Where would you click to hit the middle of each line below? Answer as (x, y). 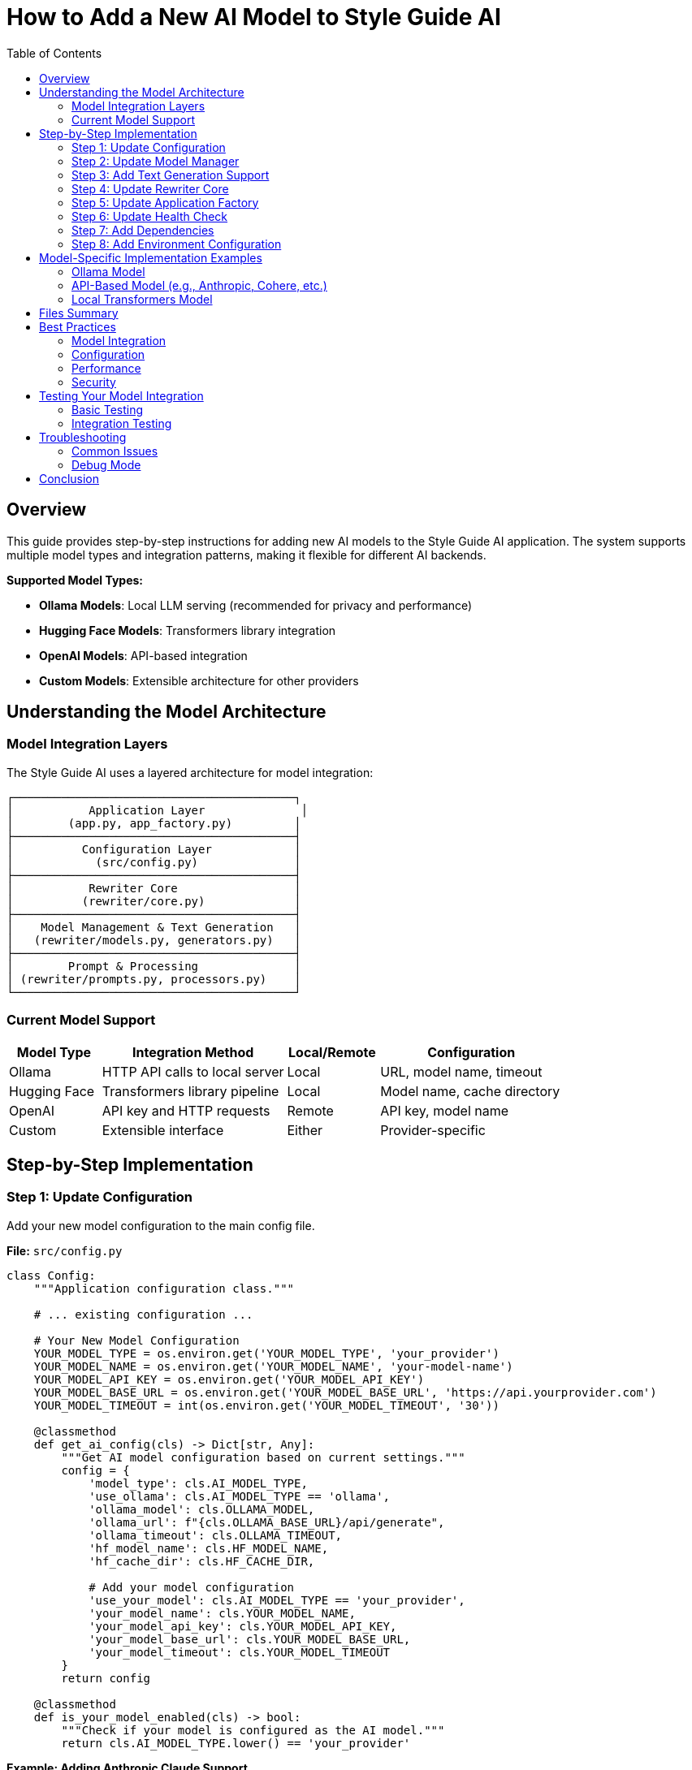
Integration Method (193, 1052)
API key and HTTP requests (186, 1110)
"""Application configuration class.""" (164, 1288)
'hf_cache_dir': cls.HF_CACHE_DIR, (202, 1561)
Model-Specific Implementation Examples (151, 257)
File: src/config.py (65, 1250)
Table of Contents (54, 53)
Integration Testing (122, 423)
